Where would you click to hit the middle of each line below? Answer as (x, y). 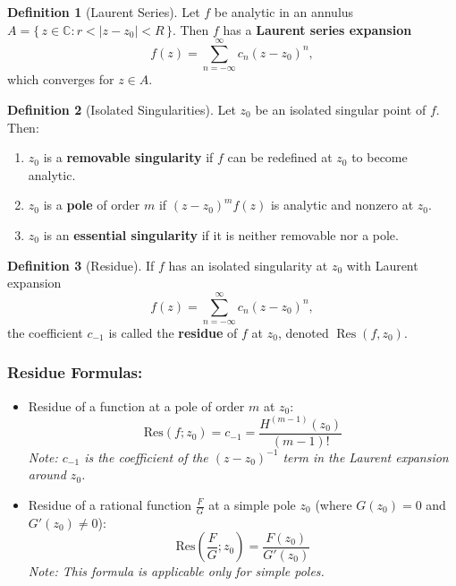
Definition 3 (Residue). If (81, 265)
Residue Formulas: (75, 372)
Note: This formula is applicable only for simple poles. (176, 571)
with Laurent (382, 265)
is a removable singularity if (128, 157)
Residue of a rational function (110, 504)
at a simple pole (252, 504)
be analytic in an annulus (284, 12)
